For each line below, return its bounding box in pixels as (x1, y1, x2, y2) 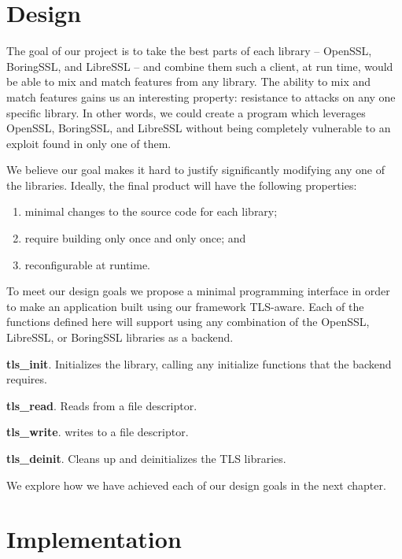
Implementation (6, 523, 182, 555)
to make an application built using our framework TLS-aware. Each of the (6, 298, 364, 314)
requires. (6, 371, 47, 387)
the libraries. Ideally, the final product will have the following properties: (6, 176, 357, 193)
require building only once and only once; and (24, 230, 246, 246)
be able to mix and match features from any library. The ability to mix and (6, 73, 371, 90)
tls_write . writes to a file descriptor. (6, 424, 189, 440)
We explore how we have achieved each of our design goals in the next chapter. (6, 476, 386, 493)
